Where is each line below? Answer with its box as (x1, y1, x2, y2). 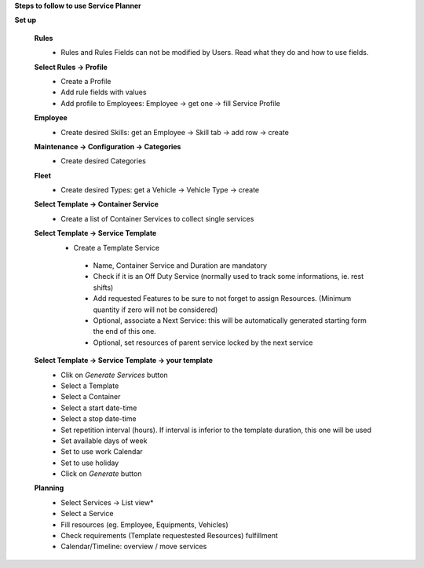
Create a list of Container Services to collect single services (60, 214, 254, 223)
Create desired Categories (60, 156, 147, 166)
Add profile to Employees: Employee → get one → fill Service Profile (60, 98, 280, 108)
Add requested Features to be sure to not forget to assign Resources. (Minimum (93, 294, 352, 303)
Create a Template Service (73, 243, 160, 252)
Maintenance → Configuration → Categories (34, 141, 181, 151)
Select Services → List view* (60, 497, 154, 507)
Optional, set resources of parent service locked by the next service (93, 338, 313, 347)
